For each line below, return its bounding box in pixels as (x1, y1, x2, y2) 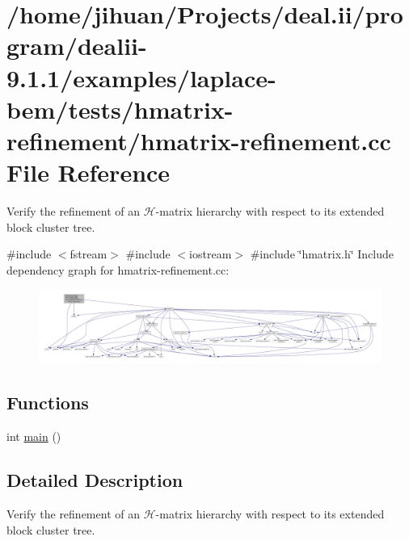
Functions (6, 390, 89, 415)
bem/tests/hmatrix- (6, 92, 234, 125)
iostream (189, 245, 232, 262)
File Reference (6, 156, 171, 189)
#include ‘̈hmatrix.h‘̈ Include (250, 245, 394, 262)
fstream (70, 245, 108, 262)
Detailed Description (6, 468, 183, 493)
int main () (6, 428, 61, 445)
